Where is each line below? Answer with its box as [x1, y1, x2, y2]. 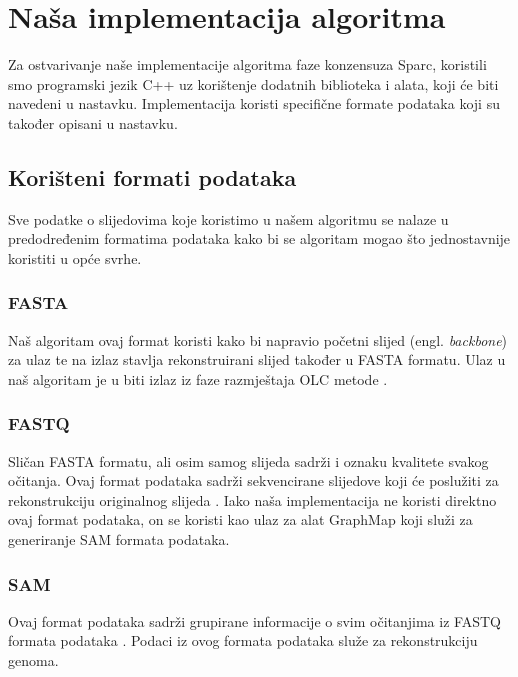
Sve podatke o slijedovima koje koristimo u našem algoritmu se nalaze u [8, 208, 449, 229]
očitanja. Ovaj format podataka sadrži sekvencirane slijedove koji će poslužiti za [8, 470, 499, 491]
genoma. [8, 650, 59, 671]
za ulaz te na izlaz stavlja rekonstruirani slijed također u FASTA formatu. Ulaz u [8, 349, 506, 370]
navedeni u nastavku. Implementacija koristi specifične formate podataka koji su [8, 93, 500, 114]
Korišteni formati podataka [8, 161, 297, 192]
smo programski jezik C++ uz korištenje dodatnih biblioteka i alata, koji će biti [8, 73, 499, 94]
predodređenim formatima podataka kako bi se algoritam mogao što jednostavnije [8, 228, 511, 249]
